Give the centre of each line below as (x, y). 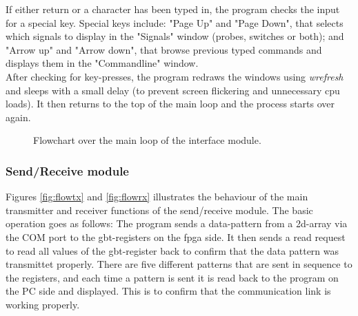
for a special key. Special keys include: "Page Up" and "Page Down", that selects (175, 22)
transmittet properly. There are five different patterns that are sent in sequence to (179, 264)
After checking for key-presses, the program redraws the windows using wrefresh (175, 76)
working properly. (43, 304)
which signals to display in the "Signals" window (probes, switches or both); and (175, 36)
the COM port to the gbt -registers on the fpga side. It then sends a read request (176, 236)
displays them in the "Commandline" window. (102, 63)
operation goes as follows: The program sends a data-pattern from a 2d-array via (177, 223)
